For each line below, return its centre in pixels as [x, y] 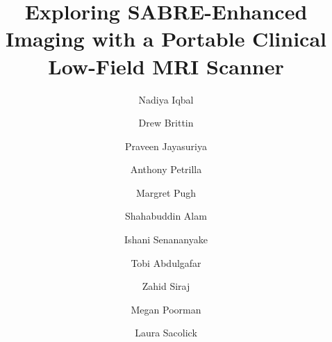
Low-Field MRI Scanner [166, 66]
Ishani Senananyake [166, 239]
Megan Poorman [166, 309]
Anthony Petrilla [166, 169]
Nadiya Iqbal [166, 99]
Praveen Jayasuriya [166, 146]
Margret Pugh [166, 192]
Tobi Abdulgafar [166, 262]
